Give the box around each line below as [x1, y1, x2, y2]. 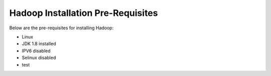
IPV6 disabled [22, 48, 51, 54]
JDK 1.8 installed [22, 41, 56, 47]
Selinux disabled [22, 55, 56, 61]
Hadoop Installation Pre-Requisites [9, 7, 158, 18]
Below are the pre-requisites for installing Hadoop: [9, 25, 114, 31]
